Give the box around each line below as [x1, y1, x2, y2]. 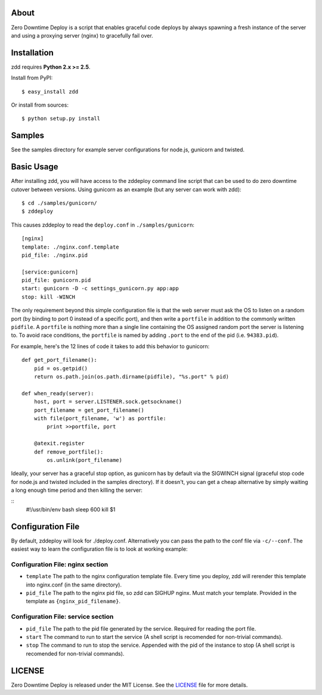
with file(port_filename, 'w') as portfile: [33, 415, 166, 421]
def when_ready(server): [21, 390, 94, 396]
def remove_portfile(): [33, 448, 104, 455]
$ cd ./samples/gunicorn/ [21, 200, 98, 206]
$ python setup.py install [21, 115, 101, 122]
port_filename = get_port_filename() [33, 407, 144, 414]
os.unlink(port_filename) [47, 457, 122, 463]
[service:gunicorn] [21, 268, 79, 275]
